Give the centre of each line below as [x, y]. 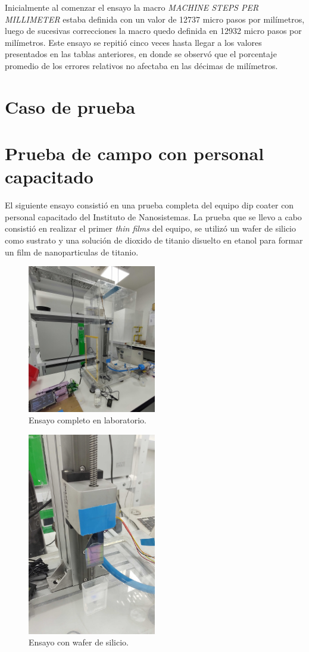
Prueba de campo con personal [135, 153]
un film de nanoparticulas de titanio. [72, 252]
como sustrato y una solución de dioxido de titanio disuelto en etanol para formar [154, 240]
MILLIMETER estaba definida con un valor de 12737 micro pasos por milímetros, [155, 19]
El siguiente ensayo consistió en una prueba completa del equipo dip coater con [149, 205]
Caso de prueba [70, 106]
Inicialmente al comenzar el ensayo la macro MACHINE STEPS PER [132, 7]
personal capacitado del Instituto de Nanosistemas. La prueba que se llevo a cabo [153, 216]
